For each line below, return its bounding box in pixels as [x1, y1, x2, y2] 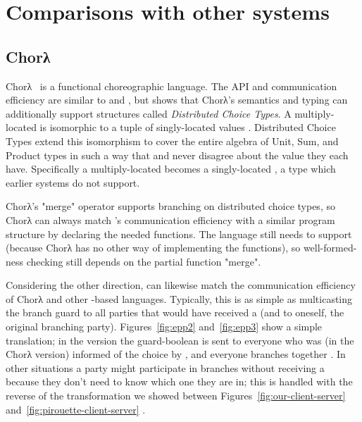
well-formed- [303, 240, 357, 255]
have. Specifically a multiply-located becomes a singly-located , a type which [6, 161, 336, 176]
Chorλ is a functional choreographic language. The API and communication [6, 78, 337, 93]
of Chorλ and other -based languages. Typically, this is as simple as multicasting [6, 291, 353, 306]
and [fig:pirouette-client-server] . [6, 402, 146, 416]
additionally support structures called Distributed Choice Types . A [6, 106, 292, 120]
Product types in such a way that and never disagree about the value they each [6, 147, 349, 162]
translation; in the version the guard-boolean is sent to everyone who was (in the [6, 333, 354, 347]
